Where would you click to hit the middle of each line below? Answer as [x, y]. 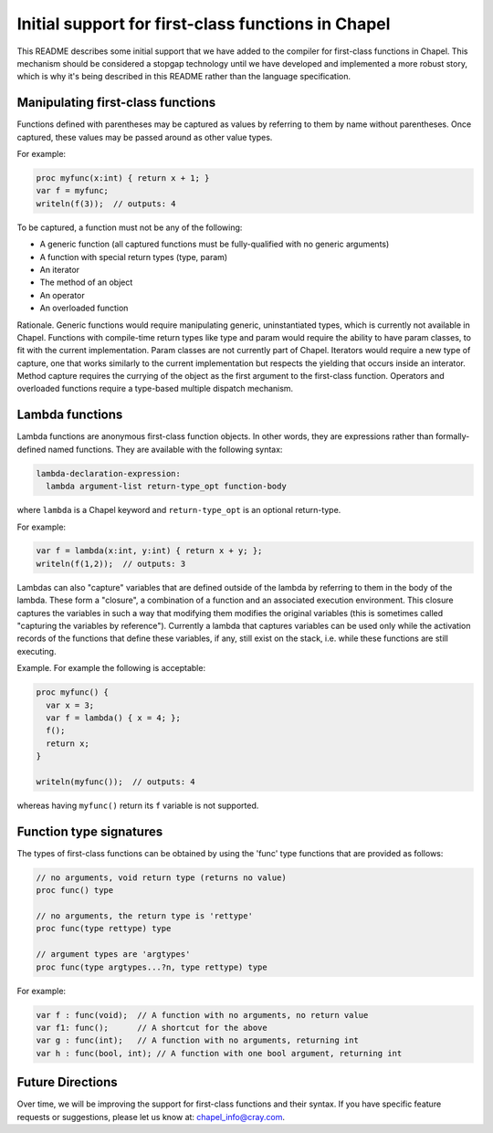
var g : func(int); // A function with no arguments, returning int [198, 1040]
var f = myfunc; [73, 191]
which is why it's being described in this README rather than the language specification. [184, 77]
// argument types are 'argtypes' [113, 955]
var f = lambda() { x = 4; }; [114, 718]
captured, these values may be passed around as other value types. [145, 137]
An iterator [60, 269]
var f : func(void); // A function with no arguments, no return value [202, 1015]
